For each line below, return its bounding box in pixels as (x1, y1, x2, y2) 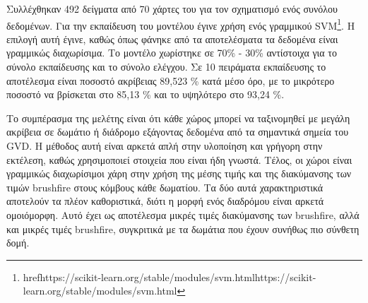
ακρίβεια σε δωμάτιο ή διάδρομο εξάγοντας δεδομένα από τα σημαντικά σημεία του (6, 124, 349, 139)
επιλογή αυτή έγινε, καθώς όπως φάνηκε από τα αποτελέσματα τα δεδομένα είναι (6, 31, 338, 46)
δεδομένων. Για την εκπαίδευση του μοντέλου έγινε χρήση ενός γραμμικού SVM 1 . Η (6, 16, 355, 32)
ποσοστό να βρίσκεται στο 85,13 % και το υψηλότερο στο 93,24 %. (6, 87, 285, 102)
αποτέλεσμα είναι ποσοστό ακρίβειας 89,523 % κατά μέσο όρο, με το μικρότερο (6, 73, 335, 88)
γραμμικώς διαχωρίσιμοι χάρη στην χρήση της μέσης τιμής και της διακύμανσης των (6, 166, 352, 181)
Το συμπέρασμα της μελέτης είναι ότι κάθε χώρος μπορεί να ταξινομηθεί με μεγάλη (6, 110, 350, 125)
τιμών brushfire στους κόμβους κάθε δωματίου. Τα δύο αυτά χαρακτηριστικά (6, 179, 324, 194)
